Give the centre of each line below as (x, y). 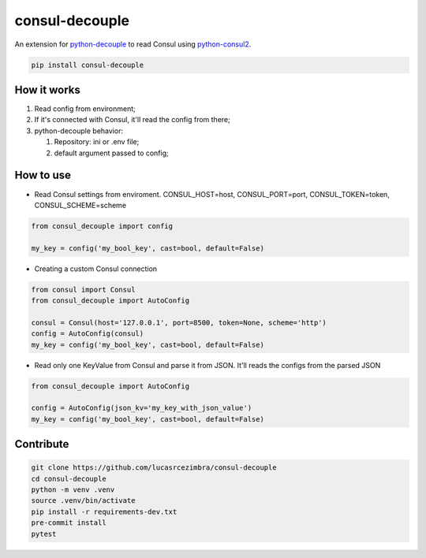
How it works (47, 89)
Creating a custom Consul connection (96, 269)
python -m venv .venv (73, 490)
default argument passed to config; (111, 153)
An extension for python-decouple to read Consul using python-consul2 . (133, 44)
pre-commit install (69, 523)
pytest (44, 534)
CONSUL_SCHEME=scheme (80, 205)
